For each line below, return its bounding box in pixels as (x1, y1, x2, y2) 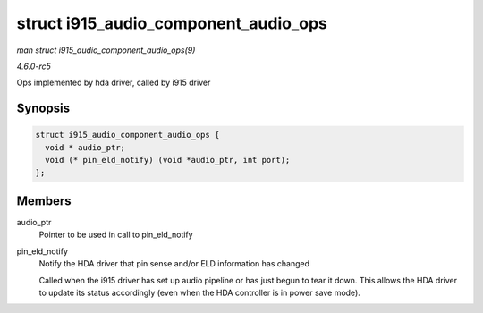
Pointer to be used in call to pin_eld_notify (38, 229, 193, 241)
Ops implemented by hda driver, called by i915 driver (16, 77, 211, 89)
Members (16, 193, 72, 208)
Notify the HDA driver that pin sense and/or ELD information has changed (38, 258, 310, 269)
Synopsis (16, 101, 71, 116)
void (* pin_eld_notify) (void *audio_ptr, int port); (45, 155, 291, 165)
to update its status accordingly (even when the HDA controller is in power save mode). (38, 287, 361, 298)
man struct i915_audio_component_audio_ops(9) (16, 45, 196, 55)
